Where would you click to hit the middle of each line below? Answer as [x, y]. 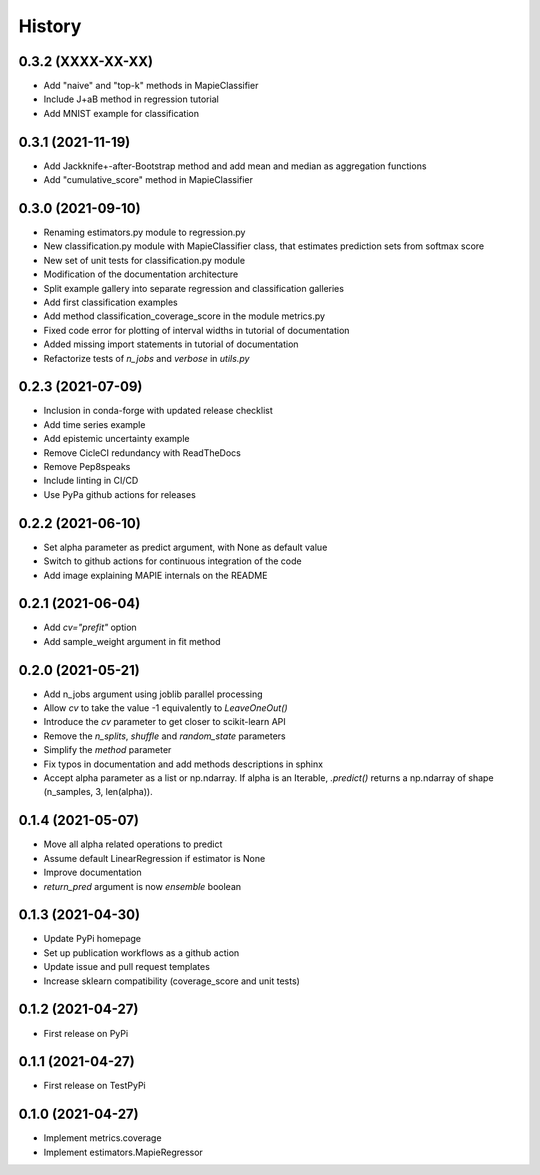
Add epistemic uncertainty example [116, 439]
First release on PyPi [86, 1033]
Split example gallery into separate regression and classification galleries [194, 288]
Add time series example [94, 424]
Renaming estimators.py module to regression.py [144, 232]
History [50, 26]
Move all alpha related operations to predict [133, 844]
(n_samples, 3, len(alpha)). [98, 792]
